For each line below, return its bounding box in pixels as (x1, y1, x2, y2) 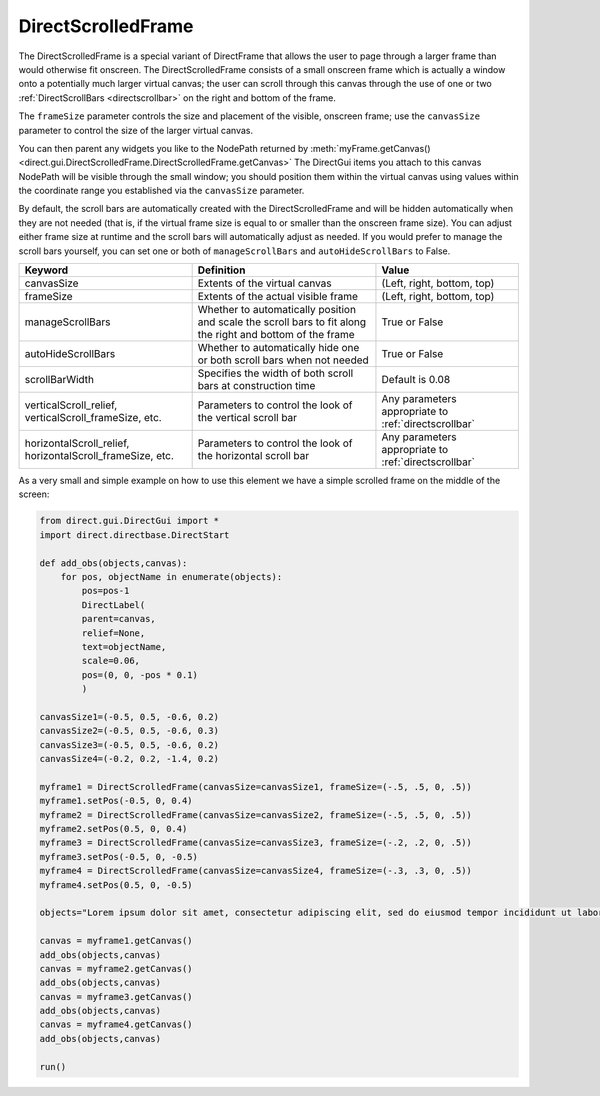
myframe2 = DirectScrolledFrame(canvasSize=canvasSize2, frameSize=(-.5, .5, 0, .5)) (39, 809, 472, 820)
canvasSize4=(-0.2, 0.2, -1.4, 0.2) (39, 753, 220, 765)
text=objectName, (81, 641, 167, 652)
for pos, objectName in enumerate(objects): (60, 571, 283, 582)
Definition (197, 263, 246, 277)
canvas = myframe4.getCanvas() (39, 1019, 194, 1030)
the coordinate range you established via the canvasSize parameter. (18, 185, 305, 197)
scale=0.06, (81, 655, 140, 667)
